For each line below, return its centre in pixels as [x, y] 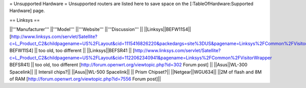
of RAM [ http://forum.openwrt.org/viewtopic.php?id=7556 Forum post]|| [85, 79]
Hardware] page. [27, 11]
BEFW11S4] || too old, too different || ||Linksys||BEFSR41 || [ [72, 51]
